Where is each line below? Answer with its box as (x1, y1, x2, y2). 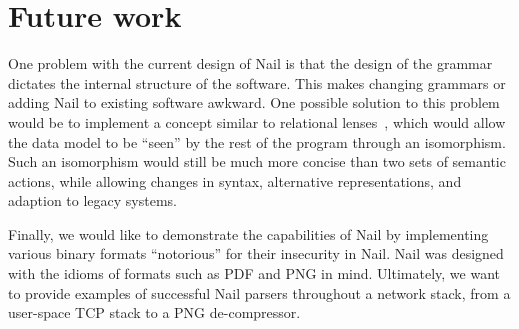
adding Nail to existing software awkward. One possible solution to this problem (8, 92, 500, 113)
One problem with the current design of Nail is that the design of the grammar (8, 53, 493, 74)
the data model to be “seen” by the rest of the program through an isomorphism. (8, 131, 506, 152)
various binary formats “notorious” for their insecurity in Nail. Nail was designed (8, 243, 504, 264)
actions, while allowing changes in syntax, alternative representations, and (8, 170, 462, 191)
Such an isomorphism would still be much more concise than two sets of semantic (8, 151, 506, 172)
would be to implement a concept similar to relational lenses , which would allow (8, 111, 506, 132)
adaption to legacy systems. (8, 190, 177, 211)
